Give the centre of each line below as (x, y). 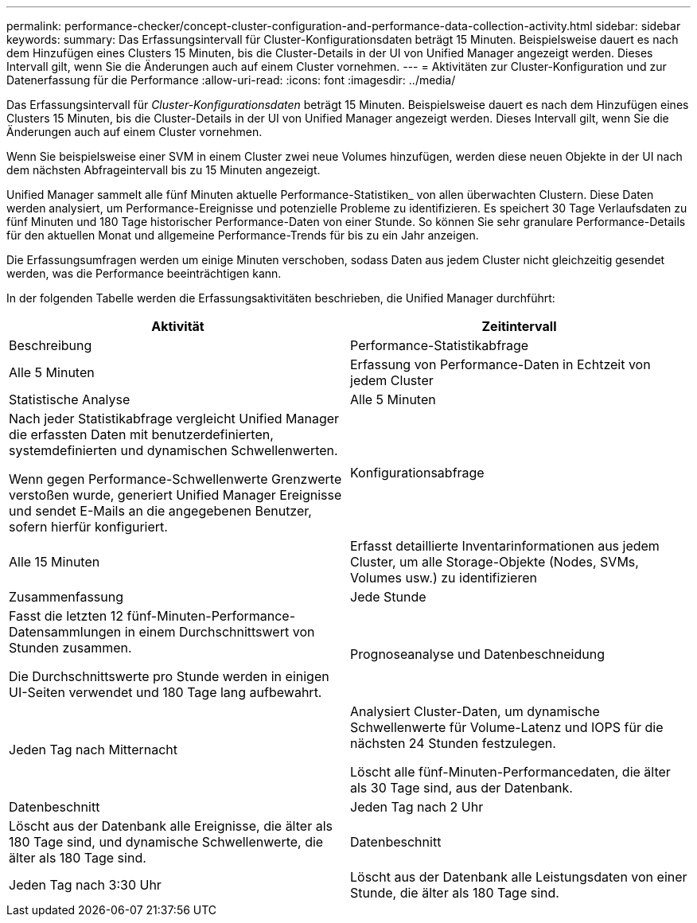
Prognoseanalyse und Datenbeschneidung (477, 654)
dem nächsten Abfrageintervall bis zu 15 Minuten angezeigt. (164, 170)
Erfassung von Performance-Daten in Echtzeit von (500, 364)
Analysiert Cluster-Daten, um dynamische (475, 711)
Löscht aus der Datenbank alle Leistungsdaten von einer (519, 877)
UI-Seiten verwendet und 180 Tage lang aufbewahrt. (165, 692)
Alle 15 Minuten (55, 562)
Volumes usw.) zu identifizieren (444, 578)
